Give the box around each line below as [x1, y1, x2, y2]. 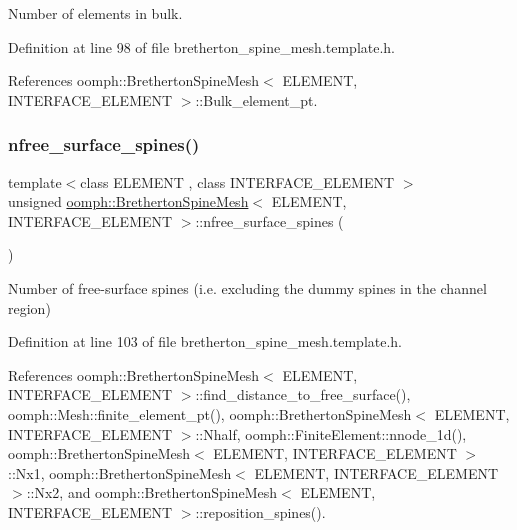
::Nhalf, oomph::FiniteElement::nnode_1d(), [195, 423, 467, 444]
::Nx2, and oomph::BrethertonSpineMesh [26, 482, 278, 503]
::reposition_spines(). [195, 501, 326, 522]
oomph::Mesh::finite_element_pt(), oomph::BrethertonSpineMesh [8, 403, 412, 424]
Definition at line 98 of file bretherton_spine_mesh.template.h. [8, 36, 396, 57]
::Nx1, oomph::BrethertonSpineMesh [8, 462, 232, 483]
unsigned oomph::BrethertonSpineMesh [8, 191, 249, 212]
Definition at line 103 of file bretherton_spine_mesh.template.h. [8, 331, 403, 352]
